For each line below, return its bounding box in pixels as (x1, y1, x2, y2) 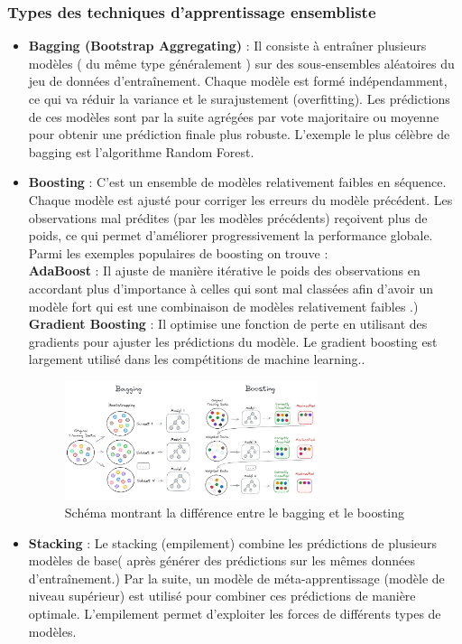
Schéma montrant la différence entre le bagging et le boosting (64, 503, 405, 522)
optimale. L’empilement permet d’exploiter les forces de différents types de (28, 604, 441, 623)
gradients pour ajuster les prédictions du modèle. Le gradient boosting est (28, 331, 438, 350)
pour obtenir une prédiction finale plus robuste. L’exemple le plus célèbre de (28, 125, 450, 144)
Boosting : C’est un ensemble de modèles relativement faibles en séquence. (28, 173, 447, 191)
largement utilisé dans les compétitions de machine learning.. (28, 350, 365, 369)
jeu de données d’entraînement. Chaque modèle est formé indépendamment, (28, 71, 448, 90)
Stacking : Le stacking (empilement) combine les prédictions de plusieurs (28, 533, 438, 552)
